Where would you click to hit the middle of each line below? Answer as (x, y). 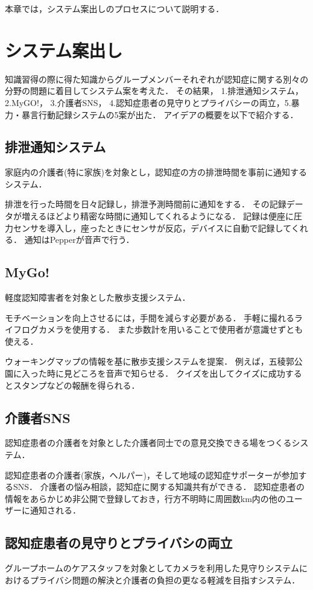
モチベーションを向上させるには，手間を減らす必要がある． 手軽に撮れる (150, 317)
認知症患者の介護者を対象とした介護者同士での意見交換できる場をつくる (148, 443)
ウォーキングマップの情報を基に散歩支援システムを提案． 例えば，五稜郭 (150, 361)
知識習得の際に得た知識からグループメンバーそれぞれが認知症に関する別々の (157, 79)
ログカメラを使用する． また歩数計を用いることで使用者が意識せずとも (162, 329)
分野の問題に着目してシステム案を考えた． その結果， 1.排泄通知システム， (154, 91)
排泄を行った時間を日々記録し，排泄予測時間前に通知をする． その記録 (146, 204)
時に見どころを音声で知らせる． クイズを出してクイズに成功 (166, 373)
